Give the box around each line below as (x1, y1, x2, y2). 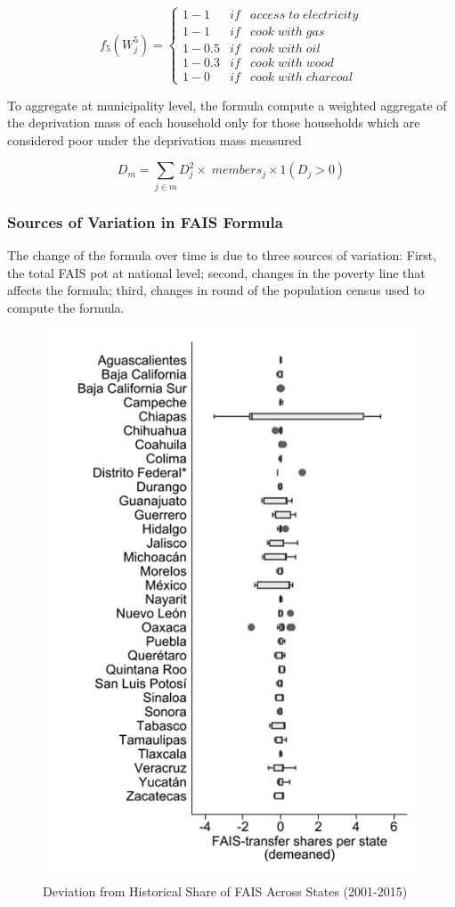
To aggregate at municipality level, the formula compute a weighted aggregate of (7, 95, 447, 114)
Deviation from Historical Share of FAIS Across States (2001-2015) (43, 881, 408, 900)
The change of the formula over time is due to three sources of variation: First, (7, 245, 437, 264)
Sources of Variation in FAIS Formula (7, 210, 283, 233)
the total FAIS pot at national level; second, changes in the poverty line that (7, 263, 426, 282)
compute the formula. (7, 298, 125, 316)
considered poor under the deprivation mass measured (7, 130, 302, 149)
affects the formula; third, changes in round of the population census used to (7, 281, 425, 299)
